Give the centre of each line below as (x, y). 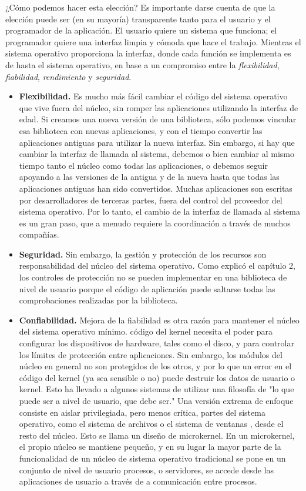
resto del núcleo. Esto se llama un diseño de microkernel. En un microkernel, (157, 435)
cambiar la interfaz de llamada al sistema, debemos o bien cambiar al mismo (157, 154)
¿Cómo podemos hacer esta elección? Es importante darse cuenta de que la (140, 7)
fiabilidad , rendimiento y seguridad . (68, 76)
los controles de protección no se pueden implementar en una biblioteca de (153, 277)
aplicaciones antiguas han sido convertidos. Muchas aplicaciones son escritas (156, 188)
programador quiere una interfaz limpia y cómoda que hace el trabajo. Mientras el (153, 41)
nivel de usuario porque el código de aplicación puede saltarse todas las (147, 288)
